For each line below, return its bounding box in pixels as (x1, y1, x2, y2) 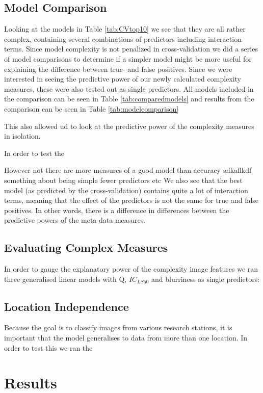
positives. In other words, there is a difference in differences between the (4, 204, 229, 215)
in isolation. (4, 130, 41, 141)
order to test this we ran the (4, 342, 93, 353)
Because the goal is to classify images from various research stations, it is (4, 322, 232, 333)
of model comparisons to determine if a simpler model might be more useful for (4, 53, 252, 64)
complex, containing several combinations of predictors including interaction (4, 33, 242, 44)
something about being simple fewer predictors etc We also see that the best (4, 174, 243, 185)
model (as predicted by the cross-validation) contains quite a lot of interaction (4, 185, 248, 195)
